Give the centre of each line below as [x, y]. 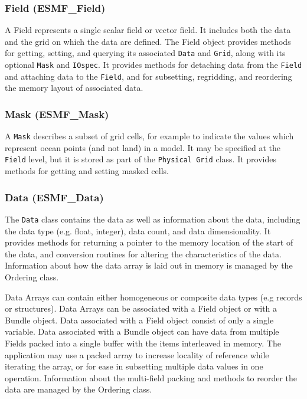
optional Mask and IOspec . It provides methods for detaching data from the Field [153, 65]
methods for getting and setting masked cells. [87, 171]
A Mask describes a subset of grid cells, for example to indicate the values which [149, 136]
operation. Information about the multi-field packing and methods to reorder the [151, 377]
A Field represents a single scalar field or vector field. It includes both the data [148, 30]
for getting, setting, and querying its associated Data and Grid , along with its [145, 53]
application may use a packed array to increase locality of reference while [137, 354]
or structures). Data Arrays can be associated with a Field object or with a [141, 308]
